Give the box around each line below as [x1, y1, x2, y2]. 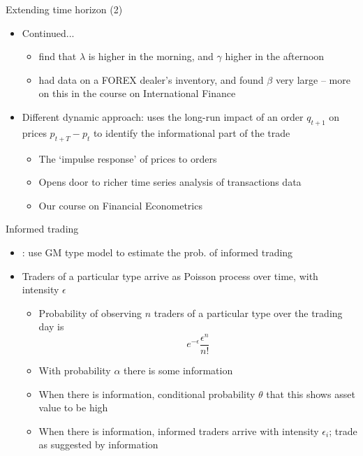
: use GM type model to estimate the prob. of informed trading [22, 244, 293, 259]
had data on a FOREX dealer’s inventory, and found [38, 72, 264, 87]
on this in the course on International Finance [38, 86, 236, 101]
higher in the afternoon [225, 49, 325, 64]
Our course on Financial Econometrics [38, 198, 202, 212]
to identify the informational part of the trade [93, 125, 290, 140]
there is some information [124, 363, 233, 378]
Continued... [22, 25, 75, 40]
